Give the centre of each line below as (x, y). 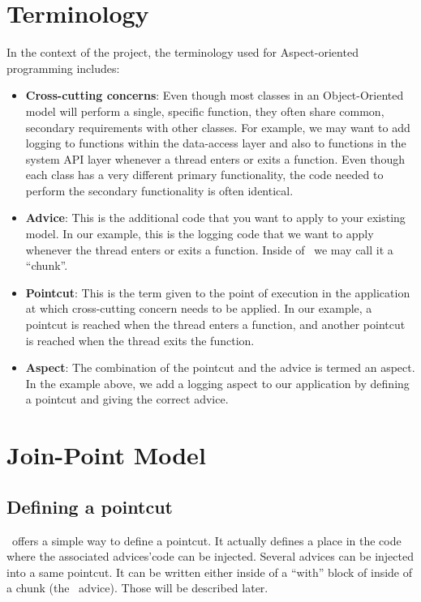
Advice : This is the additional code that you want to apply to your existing (215, 218)
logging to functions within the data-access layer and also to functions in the (216, 143)
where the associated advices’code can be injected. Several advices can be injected (210, 556)
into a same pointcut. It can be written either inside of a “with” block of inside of (210, 572)
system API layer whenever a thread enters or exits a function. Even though (215, 158)
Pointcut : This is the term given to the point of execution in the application (218, 292)
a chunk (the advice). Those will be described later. (137, 588)
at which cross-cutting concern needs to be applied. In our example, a (199, 308)
